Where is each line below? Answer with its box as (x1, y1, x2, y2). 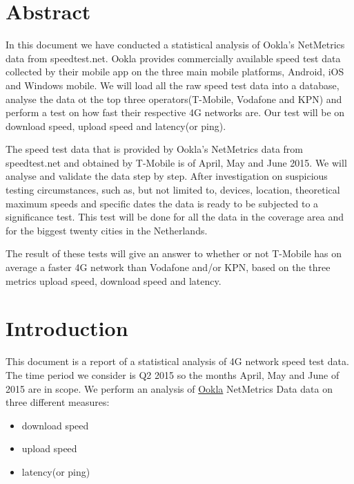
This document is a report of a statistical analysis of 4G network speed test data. (6, 354, 349, 369)
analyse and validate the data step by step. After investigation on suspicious (6, 169, 328, 183)
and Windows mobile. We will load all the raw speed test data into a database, (6, 77, 340, 92)
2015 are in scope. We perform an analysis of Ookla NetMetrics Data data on (6, 381, 333, 395)
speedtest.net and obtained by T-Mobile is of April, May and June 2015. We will (6, 155, 347, 169)
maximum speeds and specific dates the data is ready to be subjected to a (6, 196, 319, 210)
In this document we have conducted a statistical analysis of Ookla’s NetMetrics (6, 37, 345, 52)
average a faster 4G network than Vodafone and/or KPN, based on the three (6, 260, 331, 274)
